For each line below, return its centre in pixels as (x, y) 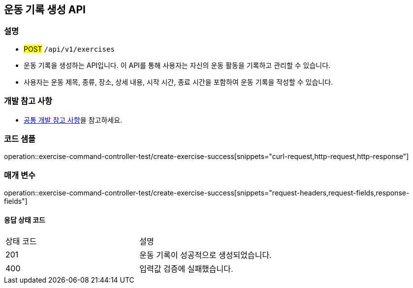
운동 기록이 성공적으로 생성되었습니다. (206, 255)
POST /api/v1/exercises (69, 49)
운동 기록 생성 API (45, 10)
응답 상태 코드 (25, 220)
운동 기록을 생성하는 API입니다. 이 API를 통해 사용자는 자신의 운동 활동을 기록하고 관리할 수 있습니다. (177, 65)
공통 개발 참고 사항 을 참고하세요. (73, 120)
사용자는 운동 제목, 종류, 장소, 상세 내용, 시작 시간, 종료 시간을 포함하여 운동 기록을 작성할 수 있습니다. (178, 82)
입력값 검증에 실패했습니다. (186, 269)
